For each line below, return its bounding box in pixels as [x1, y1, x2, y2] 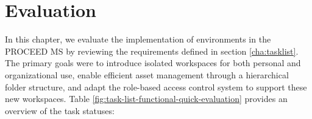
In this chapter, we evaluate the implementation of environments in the [5, 33, 271, 46]
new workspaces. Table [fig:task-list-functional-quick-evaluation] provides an [5, 92, 288, 105]
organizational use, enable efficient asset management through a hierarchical [5, 68, 289, 81]
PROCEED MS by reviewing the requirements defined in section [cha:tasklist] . [5, 44, 299, 57]
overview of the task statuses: [5, 104, 115, 117]
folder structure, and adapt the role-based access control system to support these [5, 80, 307, 93]
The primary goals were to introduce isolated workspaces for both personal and [5, 56, 301, 69]
